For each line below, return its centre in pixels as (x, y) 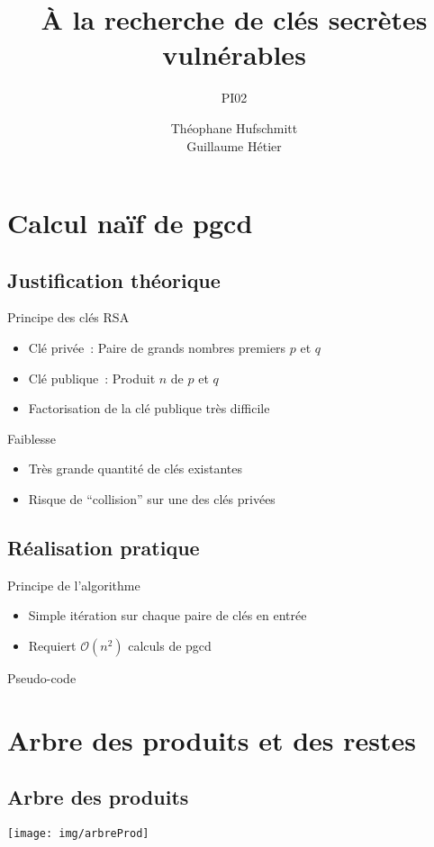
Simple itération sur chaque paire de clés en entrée (167, 615)
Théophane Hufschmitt (234, 127)
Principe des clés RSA (68, 317)
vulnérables (234, 54)
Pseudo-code (42, 678)
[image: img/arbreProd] (78, 834)
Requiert (52, 646)
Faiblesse (32, 438)
